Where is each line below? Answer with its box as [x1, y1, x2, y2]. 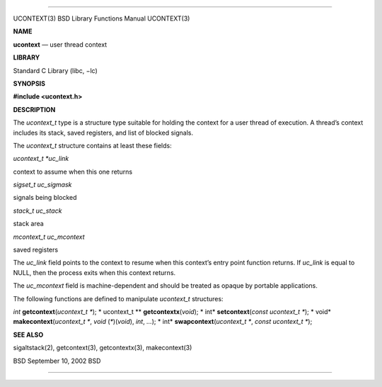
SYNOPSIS [13, 79, 46, 88]
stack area [13, 220, 44, 228]
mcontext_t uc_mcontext [13, 232, 85, 241]
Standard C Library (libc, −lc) [13, 66, 98, 74]
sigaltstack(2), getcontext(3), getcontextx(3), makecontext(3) [13, 344, 192, 352]
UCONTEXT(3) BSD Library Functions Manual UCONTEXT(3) [13, 14, 190, 23]
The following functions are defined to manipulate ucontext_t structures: [13, 294, 224, 303]
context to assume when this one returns [13, 167, 133, 176]
